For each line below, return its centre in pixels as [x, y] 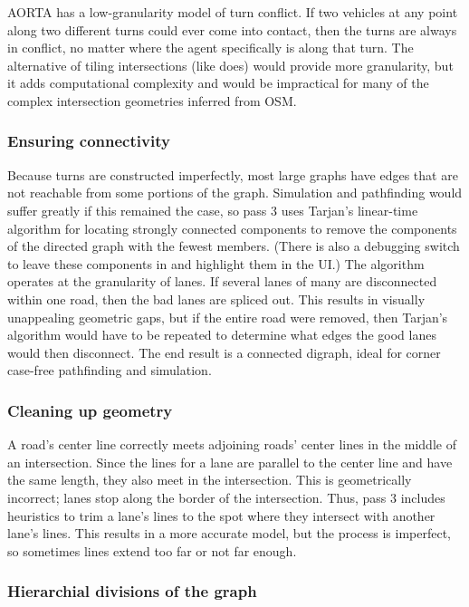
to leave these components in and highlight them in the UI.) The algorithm [216, 263]
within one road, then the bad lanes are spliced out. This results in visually [216, 299]
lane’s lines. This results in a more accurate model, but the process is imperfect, [229, 533]
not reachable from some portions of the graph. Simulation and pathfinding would [235, 193]
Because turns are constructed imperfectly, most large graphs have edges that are [233, 174]
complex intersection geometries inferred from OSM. [152, 100]
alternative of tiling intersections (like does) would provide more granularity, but [230, 65]
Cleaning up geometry [90, 410]
